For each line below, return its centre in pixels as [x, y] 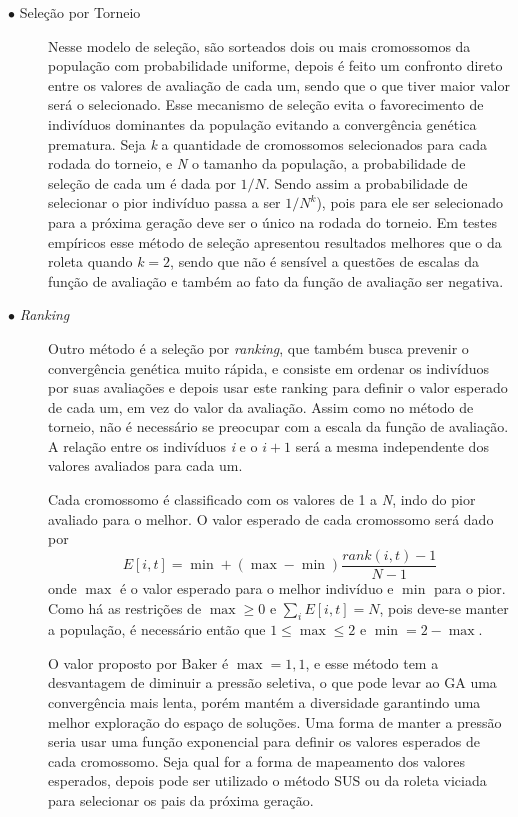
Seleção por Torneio [80, 12]
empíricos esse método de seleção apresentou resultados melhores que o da [275, 241]
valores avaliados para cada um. [145, 465]
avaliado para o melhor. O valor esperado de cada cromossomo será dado [271, 518]
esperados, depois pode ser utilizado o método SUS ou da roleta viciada [267, 780]
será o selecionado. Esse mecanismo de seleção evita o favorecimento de [266, 104]
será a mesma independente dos [392, 445]
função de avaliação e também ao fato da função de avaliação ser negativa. [276, 280]
